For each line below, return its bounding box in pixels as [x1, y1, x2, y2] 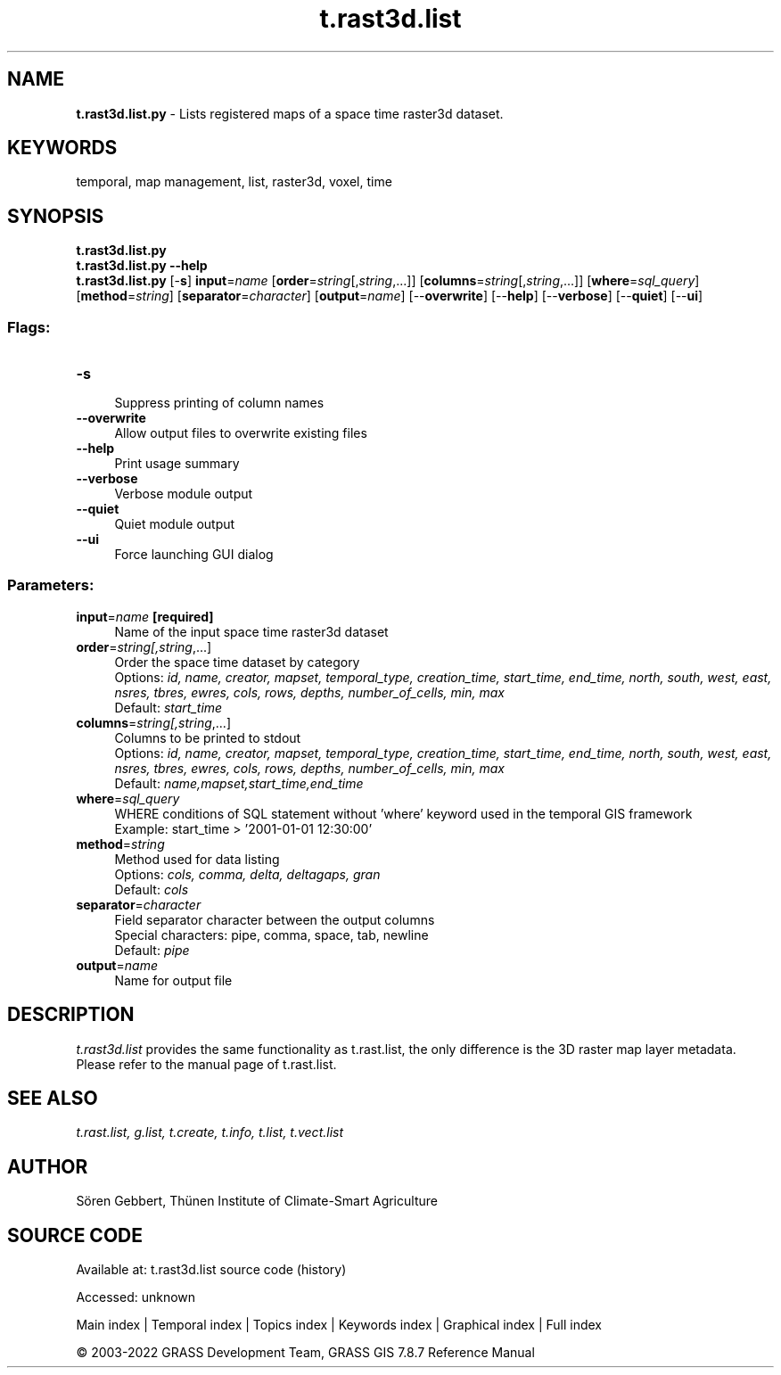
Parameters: [7, 576, 95, 595]
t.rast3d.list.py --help [76, 258, 208, 274]
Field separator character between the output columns [114, 911, 435, 927]
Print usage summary [114, 456, 240, 472]
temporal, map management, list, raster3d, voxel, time [76, 174, 392, 190]
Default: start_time [114, 699, 223, 715]
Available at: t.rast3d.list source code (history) [76, 1262, 347, 1278]
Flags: [7, 317, 51, 336]
